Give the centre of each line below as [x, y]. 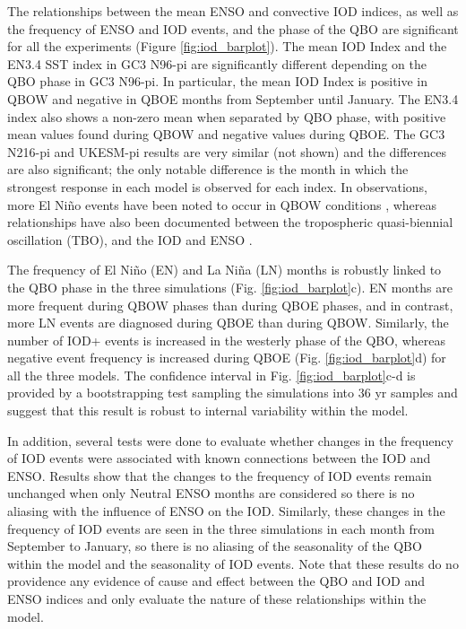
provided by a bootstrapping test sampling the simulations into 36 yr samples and [233, 393]
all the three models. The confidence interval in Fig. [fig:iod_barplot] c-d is [211, 375]
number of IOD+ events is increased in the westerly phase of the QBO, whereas [227, 340]
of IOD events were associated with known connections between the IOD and [219, 458]
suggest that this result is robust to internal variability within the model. [208, 411]
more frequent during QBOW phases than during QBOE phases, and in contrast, [230, 305]
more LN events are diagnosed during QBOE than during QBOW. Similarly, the [228, 323]
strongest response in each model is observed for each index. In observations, [217, 186]
